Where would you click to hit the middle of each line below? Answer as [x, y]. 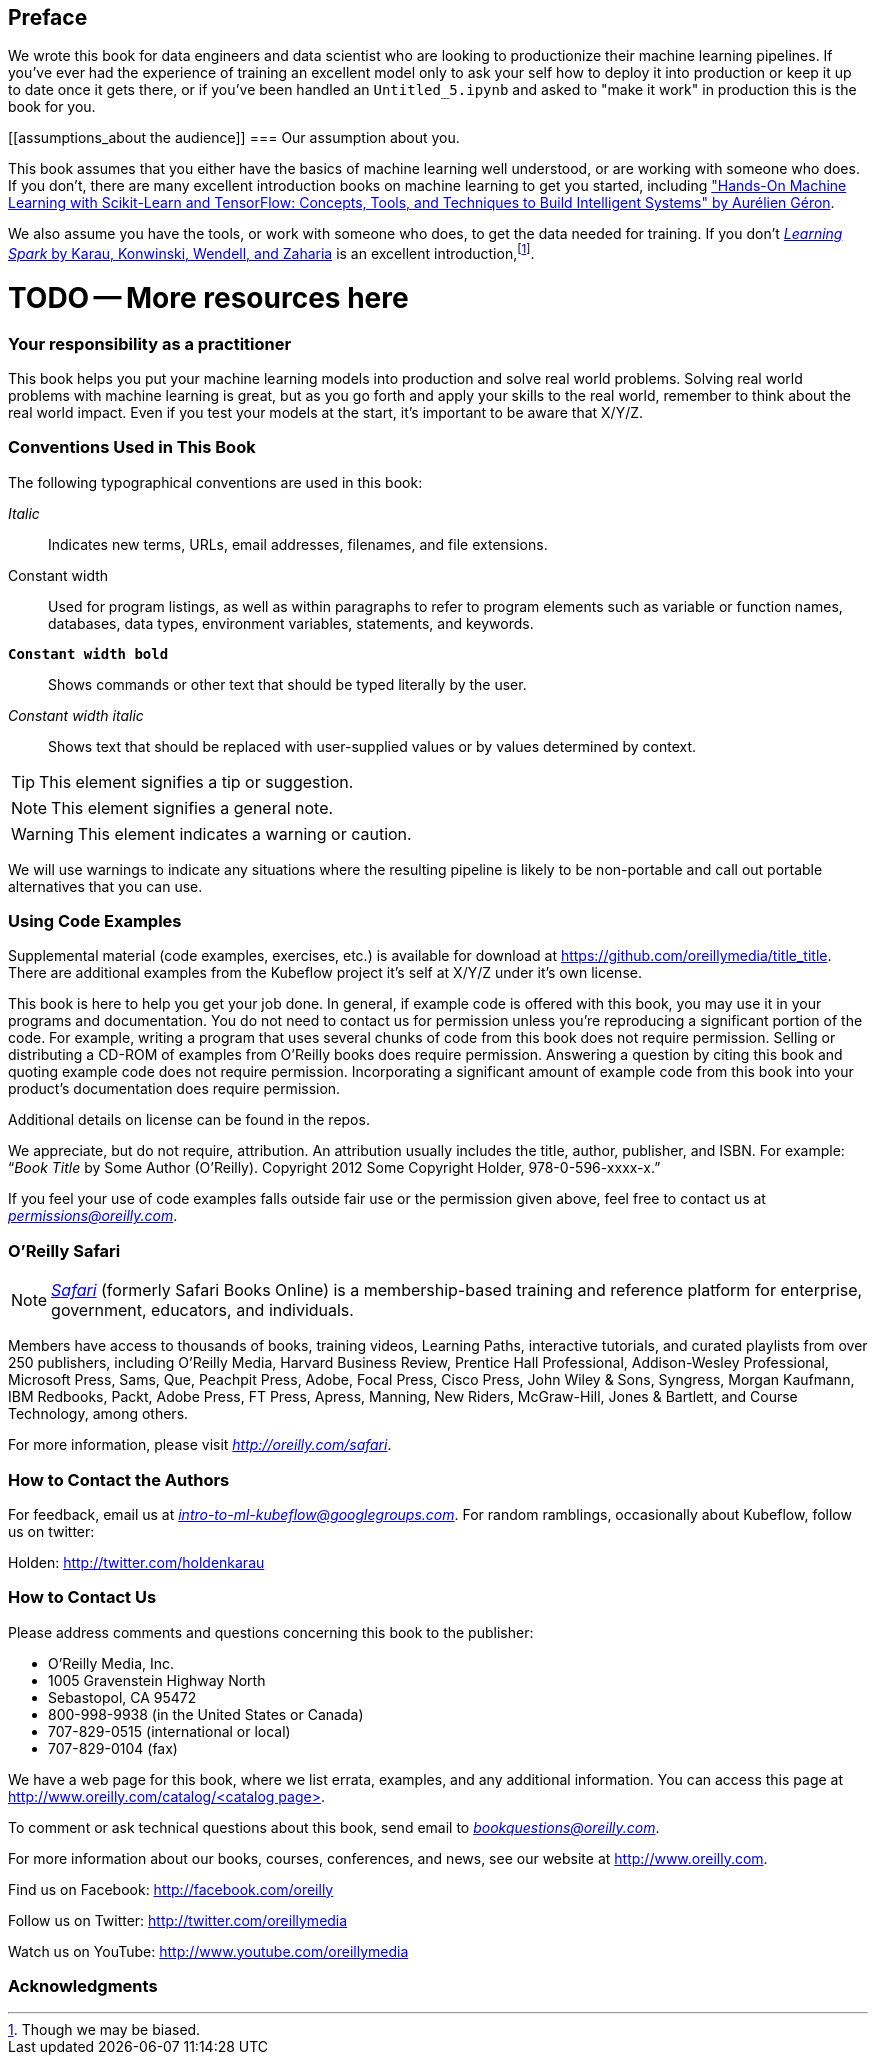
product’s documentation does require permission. [174, 1089]
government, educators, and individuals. [202, 1310]
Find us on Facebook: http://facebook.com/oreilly [171, 1889]
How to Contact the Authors [119, 1479]
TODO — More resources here [208, 297]
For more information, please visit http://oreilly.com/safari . [200, 1445]
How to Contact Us [82, 1597]
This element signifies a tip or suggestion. [196, 781]
